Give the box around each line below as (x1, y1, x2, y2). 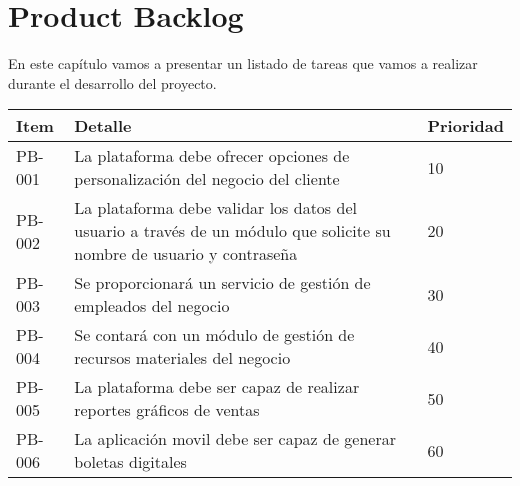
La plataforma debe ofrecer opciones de (74, 144, 350, 168)
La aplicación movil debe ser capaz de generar (74, 427, 396, 451)
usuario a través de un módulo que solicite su (74, 219, 391, 243)
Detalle (74, 114, 132, 138)
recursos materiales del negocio (74, 346, 291, 370)
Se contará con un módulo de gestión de (74, 323, 355, 347)
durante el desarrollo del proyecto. (8, 72, 217, 93)
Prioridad (427, 114, 504, 138)
